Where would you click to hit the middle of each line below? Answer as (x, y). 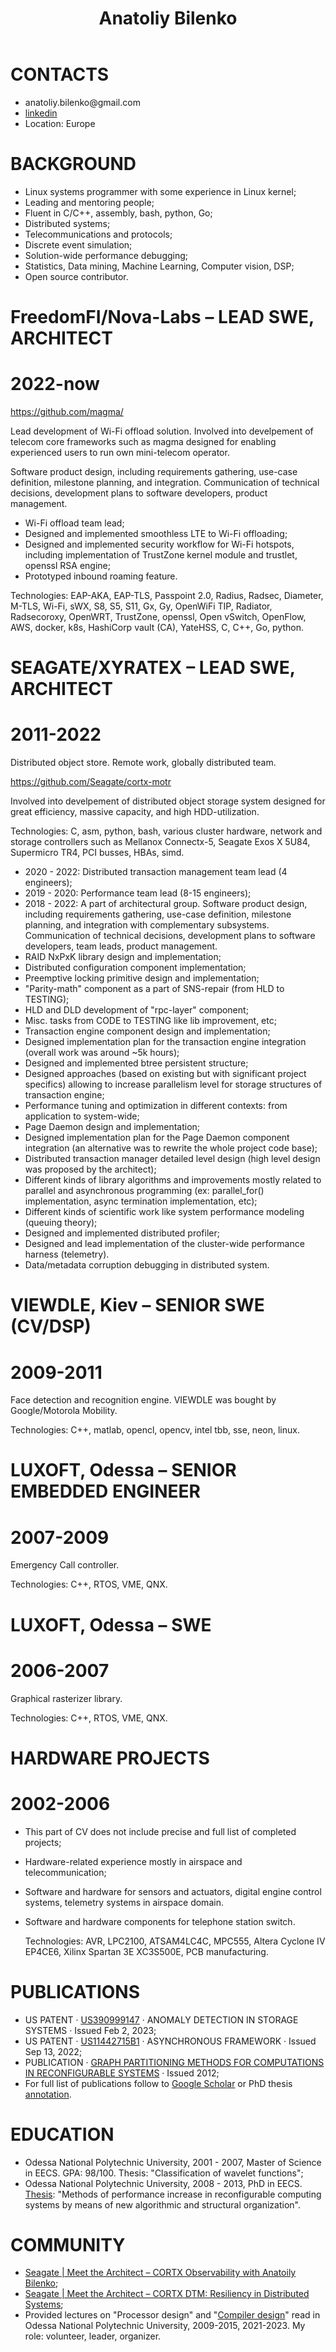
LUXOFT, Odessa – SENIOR (123, 1470)
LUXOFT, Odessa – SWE (111, 1624)
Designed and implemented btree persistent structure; (136, 1063)
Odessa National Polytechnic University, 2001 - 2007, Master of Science (173, 2162)
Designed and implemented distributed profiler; (122, 1233)
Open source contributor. (76, 276)
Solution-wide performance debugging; (106, 255)
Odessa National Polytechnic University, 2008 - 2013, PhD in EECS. (163, 2183)
